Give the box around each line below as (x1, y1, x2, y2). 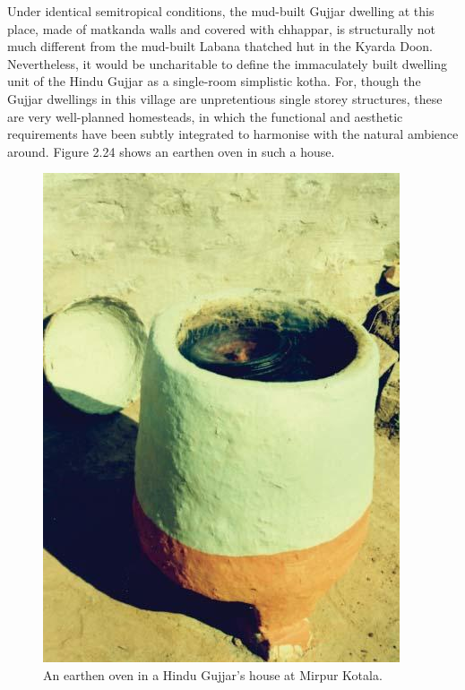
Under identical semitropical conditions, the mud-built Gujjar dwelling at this (7, 2, 435, 20)
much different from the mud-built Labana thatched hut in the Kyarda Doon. (7, 37, 433, 56)
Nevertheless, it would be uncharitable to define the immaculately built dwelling (7, 54, 448, 73)
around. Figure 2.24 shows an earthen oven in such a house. (7, 142, 335, 160)
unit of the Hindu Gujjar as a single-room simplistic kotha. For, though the (7, 72, 421, 91)
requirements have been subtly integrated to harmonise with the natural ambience (7, 125, 459, 143)
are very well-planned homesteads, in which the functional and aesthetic (7, 107, 403, 125)
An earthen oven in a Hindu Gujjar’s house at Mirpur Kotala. (43, 665, 383, 684)
